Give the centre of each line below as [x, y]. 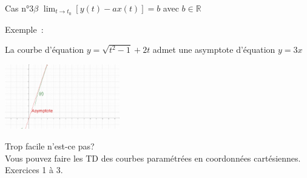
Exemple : [24, 29]
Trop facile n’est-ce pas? [50, 145]
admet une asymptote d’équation [214, 50]
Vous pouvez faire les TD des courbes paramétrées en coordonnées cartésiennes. [153, 158]
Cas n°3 [19, 8]
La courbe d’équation [45, 50]
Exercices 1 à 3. [34, 170]
